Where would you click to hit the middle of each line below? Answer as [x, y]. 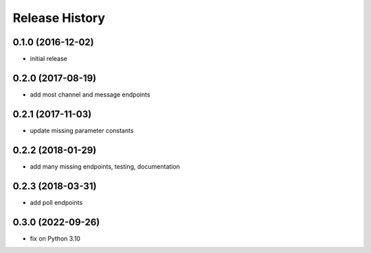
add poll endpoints [56, 202]
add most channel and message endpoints [90, 94]
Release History [59, 18]
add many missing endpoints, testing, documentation [105, 166]
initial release [49, 59]
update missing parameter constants [82, 130]
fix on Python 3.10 [55, 238]
